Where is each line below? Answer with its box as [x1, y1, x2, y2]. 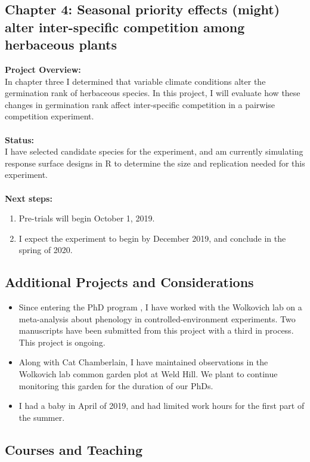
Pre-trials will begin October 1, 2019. [18, 212, 155, 224]
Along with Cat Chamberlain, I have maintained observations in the [18, 356, 268, 368]
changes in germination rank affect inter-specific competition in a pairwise [5, 98, 275, 110]
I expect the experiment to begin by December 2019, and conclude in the [18, 232, 286, 244]
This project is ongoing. [18, 335, 106, 348]
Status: [5, 133, 35, 146]
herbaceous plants [5, 35, 117, 54]
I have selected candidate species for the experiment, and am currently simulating [5, 145, 303, 158]
